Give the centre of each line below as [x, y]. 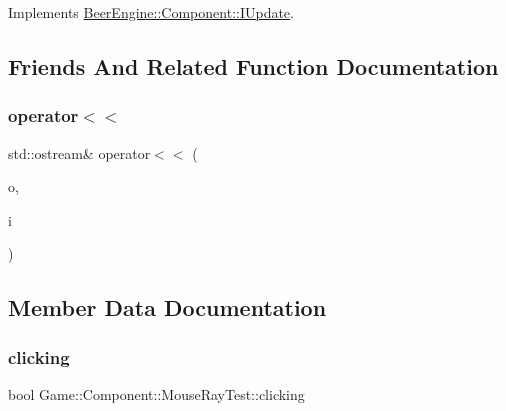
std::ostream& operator [79, 152]
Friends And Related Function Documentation [253, 65]
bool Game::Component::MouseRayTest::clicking [156, 393]
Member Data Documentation [167, 307]
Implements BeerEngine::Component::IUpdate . [151, 12]
